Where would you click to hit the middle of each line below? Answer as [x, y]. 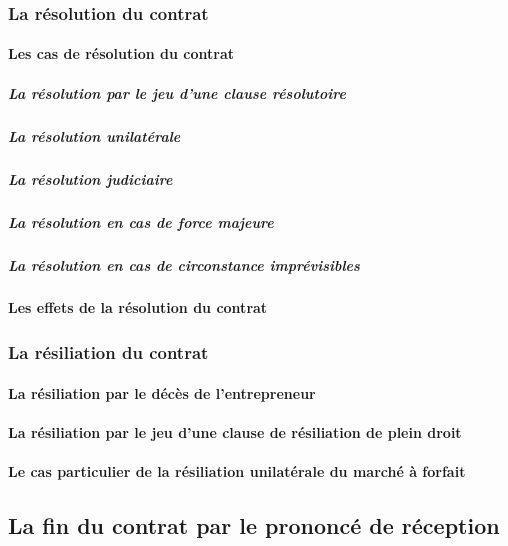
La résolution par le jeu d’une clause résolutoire [177, 92]
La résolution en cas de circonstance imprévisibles [184, 264]
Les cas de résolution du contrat [121, 53]
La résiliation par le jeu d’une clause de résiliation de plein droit [235, 431]
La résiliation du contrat [108, 351]
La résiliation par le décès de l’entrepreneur [162, 392]
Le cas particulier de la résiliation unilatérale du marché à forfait [237, 470]
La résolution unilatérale [94, 135]
